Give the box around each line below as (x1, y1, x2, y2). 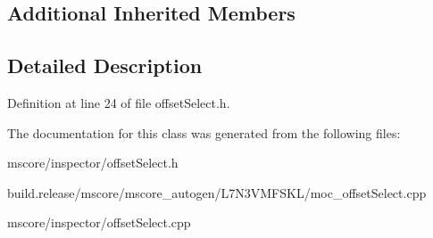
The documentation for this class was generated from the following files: (7, 123, 401, 142)
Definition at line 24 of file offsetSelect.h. (7, 93, 230, 111)
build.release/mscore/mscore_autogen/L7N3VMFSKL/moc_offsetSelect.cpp (7, 183, 427, 201)
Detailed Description (7, 52, 203, 79)
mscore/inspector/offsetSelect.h (7, 153, 179, 172)
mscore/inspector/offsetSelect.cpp (7, 213, 191, 232)
